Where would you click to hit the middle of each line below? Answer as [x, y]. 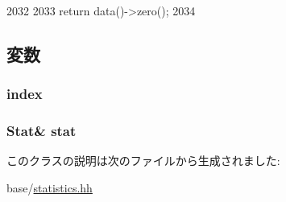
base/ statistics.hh [50, 188]
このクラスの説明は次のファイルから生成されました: [143, 161]
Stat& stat [41, 131]
